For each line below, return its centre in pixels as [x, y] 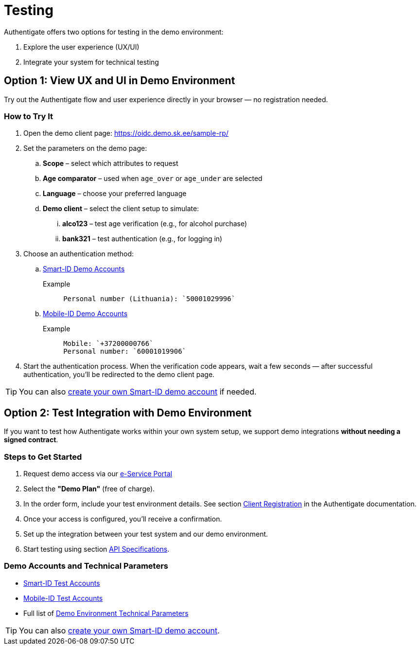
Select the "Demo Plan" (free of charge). [89, 488]
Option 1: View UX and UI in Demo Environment [120, 81]
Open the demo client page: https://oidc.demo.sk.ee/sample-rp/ [126, 133]
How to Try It [29, 116]
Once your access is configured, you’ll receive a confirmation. [123, 519]
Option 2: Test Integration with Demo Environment [128, 413]
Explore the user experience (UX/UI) [81, 47]
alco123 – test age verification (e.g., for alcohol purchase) [155, 224]
